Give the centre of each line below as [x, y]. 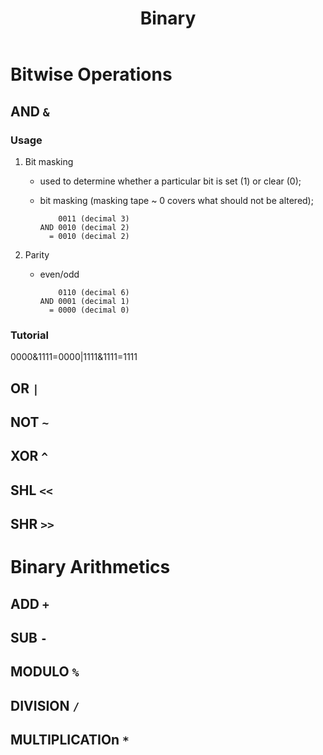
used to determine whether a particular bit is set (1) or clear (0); [170, 181]
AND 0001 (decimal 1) [84, 301]
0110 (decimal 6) [94, 292]
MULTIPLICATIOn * [70, 740]
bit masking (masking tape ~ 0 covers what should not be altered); [176, 200]
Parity [37, 254]
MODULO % [45, 672]
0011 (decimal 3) [94, 218]
